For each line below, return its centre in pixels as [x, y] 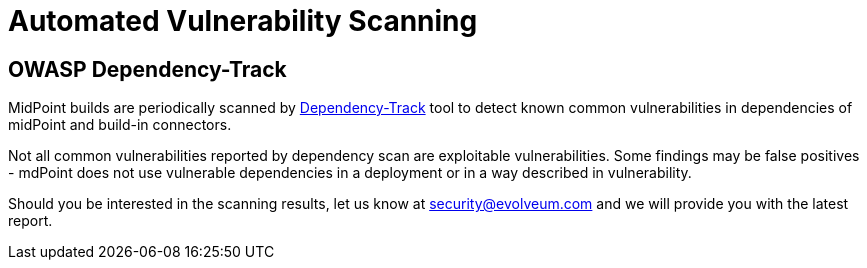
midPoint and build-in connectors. [120, 125]
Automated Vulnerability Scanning [243, 21]
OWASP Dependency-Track [147, 69]
